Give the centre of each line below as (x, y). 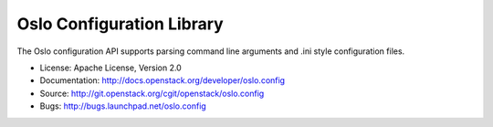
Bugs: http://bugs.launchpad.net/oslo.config (123, 106)
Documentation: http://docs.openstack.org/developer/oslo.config (163, 80)
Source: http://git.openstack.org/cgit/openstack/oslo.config (152, 93)
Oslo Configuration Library (120, 24)
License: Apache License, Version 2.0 (110, 68)
